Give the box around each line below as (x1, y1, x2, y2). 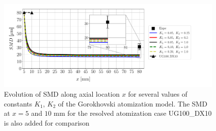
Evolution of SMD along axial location (4, 88, 120, 99)
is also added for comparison (4, 117, 90, 128)
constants (4, 98, 32, 108)
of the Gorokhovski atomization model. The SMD (58, 98, 208, 108)
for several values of (128, 88, 188, 99)
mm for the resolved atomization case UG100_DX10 (54, 108, 212, 118)
